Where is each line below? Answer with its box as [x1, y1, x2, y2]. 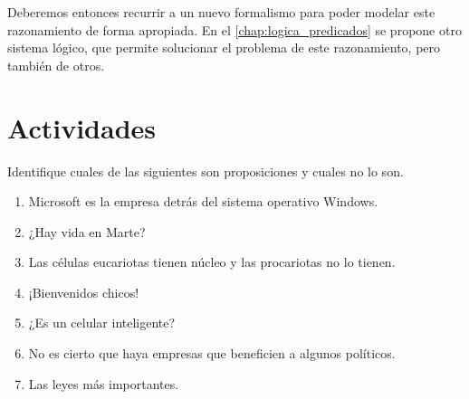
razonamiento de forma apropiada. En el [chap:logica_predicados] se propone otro [7, 20, 462, 39]
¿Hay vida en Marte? [28, 222, 146, 241]
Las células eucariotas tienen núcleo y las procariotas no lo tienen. [28, 252, 396, 271]
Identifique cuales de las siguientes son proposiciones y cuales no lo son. [7, 161, 404, 180]
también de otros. [7, 55, 105, 74]
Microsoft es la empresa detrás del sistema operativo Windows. [28, 192, 378, 211]
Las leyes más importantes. [28, 374, 179, 393]
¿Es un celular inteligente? [28, 313, 176, 332]
